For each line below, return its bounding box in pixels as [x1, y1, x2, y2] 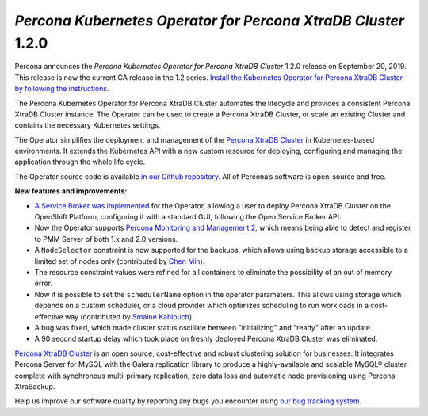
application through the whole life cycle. [14, 157, 146, 166]
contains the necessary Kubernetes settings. [14, 120, 161, 130]
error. [34, 278, 53, 288]
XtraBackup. [14, 381, 55, 391]
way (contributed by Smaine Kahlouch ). [64, 311, 194, 321]
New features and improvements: [14, 186, 128, 196]
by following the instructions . [14, 84, 110, 94]
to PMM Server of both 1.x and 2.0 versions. [34, 234, 178, 243]
